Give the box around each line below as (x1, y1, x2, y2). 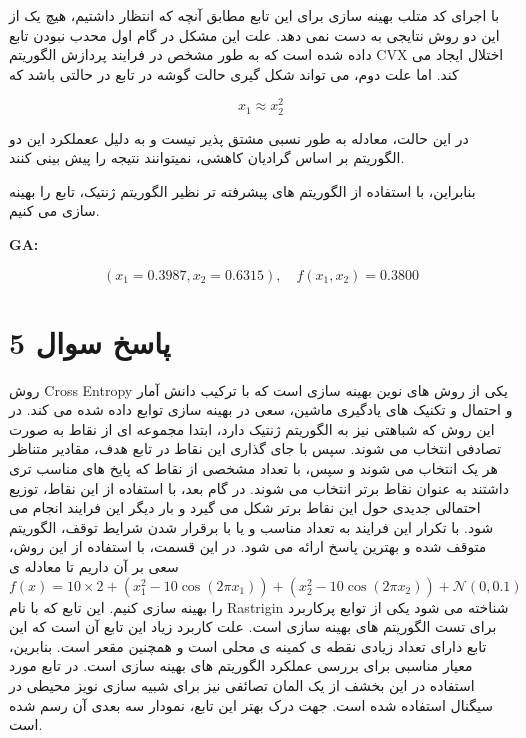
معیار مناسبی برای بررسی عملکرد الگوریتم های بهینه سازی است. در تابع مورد (9, 655, 473, 676)
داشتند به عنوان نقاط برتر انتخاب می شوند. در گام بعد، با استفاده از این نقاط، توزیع (9, 477, 509, 498)
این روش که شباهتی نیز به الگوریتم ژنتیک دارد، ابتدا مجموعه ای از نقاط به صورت (9, 418, 495, 439)
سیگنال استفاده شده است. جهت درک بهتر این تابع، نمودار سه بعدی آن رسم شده (9, 694, 493, 715)
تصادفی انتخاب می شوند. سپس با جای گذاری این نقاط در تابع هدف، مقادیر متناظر (9, 438, 502, 459)
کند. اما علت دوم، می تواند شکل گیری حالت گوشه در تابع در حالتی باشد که (9, 63, 459, 84)
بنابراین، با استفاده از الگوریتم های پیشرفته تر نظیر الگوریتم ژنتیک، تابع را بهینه (9, 180, 476, 201)
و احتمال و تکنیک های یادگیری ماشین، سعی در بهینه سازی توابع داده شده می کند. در (9, 399, 513, 420)
